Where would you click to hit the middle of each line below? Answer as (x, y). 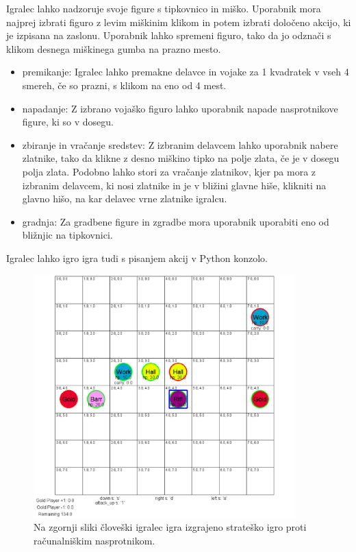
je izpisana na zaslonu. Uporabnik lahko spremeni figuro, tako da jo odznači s (169, 35)
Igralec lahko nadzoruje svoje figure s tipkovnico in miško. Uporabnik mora (164, 8)
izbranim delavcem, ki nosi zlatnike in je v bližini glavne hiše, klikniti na (174, 185)
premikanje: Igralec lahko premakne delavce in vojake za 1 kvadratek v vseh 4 (186, 72)
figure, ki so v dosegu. (68, 122)
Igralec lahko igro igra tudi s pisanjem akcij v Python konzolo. (137, 257)
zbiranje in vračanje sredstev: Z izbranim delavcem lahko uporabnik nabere (180, 144)
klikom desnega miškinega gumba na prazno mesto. (114, 48)
